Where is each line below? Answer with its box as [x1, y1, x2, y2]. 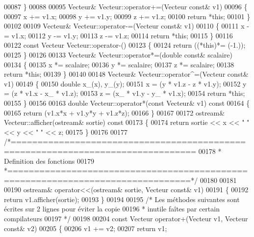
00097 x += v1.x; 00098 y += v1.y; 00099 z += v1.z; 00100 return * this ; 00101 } [4, 11, 251, 21]
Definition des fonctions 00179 [4, 155, 94, 166]
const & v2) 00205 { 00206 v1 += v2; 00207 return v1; [4, 223, 167, 233]
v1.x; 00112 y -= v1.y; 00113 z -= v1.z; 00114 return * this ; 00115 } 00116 [11, 30, 233, 40]
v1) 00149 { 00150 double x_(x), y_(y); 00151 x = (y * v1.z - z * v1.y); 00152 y [4, 78, 247, 89]
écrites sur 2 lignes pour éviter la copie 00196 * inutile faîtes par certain [4, 204, 220, 214]
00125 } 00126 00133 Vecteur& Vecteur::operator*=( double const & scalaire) [4, 49, 232, 59]
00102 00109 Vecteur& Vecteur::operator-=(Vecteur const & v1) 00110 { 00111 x [4, 21, 245, 31]
